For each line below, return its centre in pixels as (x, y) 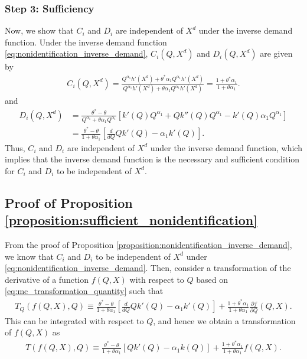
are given (276, 53)
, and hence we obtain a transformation (224, 320)
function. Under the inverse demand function (86, 42)
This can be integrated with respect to (74, 320)
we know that (29, 256)
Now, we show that (39, 30)
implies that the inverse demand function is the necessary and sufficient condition (152, 159)
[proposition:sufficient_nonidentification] (131, 220)
